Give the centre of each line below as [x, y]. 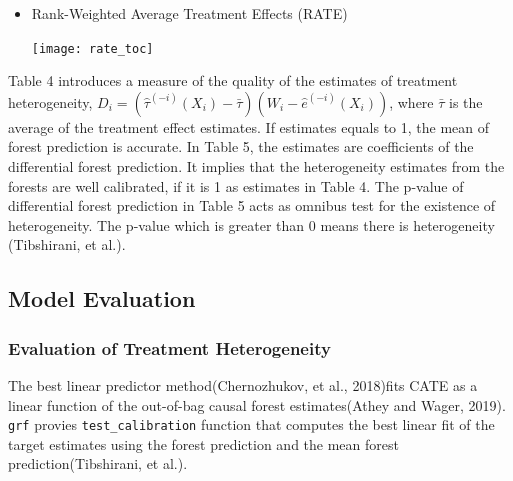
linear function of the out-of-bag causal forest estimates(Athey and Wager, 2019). [257, 404]
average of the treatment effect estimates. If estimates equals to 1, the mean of [249, 126]
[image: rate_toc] [92, 48]
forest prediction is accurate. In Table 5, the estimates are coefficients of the [241, 146]
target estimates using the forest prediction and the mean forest [203, 443]
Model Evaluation [102, 298]
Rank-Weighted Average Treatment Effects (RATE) [189, 13]
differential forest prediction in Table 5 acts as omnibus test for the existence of [252, 205]
